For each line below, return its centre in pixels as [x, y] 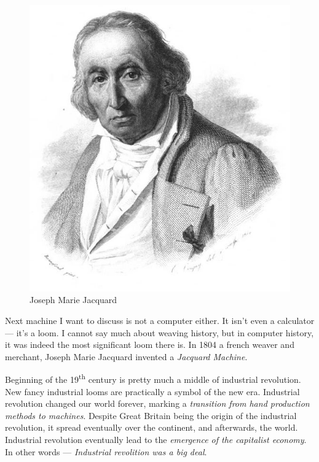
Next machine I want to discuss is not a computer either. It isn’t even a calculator [160, 320]
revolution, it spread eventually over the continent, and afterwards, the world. [152, 427]
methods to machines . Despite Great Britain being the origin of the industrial [151, 415]
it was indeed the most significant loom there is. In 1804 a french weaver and [150, 345]
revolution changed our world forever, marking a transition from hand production [157, 403]
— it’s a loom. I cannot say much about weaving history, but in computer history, [159, 332]
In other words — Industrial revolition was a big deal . [106, 451]
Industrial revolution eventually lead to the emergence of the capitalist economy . [156, 439]
